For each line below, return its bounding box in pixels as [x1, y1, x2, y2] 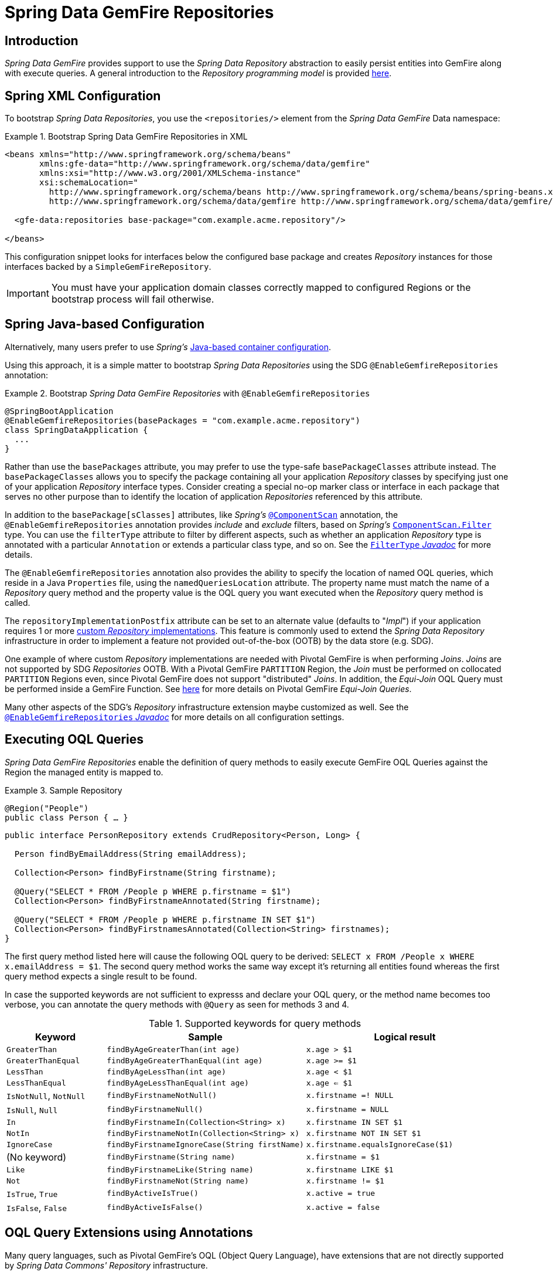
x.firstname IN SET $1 [306, 1117, 403, 1127]
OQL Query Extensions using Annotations [5, 1225, 253, 1240]
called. [5, 597, 30, 608]
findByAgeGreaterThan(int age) [107, 1045, 240, 1054]
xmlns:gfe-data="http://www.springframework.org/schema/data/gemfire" [39, 159, 370, 169]
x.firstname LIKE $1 [306, 1165, 394, 1174]
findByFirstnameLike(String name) [107, 1165, 254, 1174]
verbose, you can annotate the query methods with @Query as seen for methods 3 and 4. [5, 999, 349, 1009]
